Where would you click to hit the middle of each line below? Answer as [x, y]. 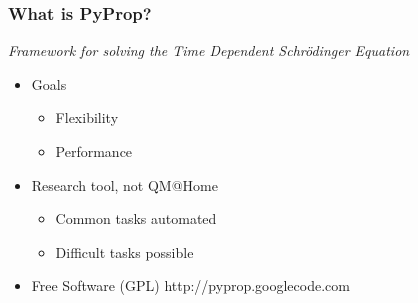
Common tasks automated [136, 218]
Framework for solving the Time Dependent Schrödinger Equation [209, 50]
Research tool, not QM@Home [124, 184]
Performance [94, 151]
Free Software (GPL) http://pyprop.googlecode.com [190, 285]
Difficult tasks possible [124, 251]
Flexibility [87, 117]
